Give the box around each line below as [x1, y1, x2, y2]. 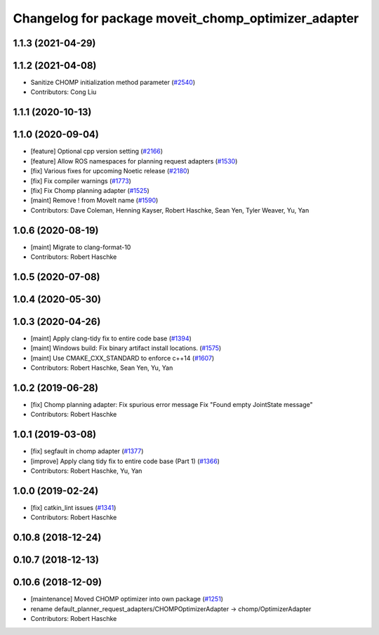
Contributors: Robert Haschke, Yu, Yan [30, 467, 142, 475]
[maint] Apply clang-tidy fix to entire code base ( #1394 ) [30, 334, 192, 342]
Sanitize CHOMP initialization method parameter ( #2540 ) [30, 78, 196, 87]
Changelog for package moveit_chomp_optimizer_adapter [13, 11, 359, 26]
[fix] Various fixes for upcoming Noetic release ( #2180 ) [30, 167, 189, 175]
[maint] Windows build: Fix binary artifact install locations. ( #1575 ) [30, 344, 222, 352]
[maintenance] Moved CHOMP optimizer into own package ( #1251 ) [30, 595, 224, 603]
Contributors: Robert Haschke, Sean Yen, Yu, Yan [30, 363, 173, 372]
